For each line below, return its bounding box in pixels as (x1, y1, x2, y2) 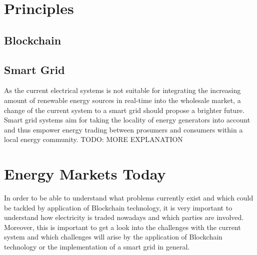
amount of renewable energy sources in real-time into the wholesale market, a (4, 94, 241, 105)
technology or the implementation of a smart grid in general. (4, 241, 190, 252)
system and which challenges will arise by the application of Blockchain (4, 231, 222, 242)
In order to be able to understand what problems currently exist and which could (4, 192, 253, 203)
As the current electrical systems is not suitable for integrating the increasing (4, 85, 241, 95)
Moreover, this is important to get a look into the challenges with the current (4, 221, 241, 232)
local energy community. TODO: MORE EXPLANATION (4, 134, 183, 144)
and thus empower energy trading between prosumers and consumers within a (4, 124, 243, 134)
